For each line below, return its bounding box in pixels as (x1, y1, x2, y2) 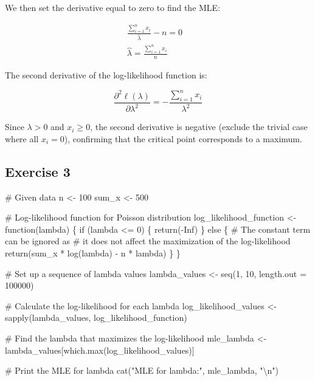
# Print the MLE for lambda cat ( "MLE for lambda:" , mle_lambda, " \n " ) (5, 364, 279, 377)
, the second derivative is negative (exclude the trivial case (90, 120, 308, 133)
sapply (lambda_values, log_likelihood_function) (5, 311, 187, 324)
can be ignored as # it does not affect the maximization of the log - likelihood (5, 235, 291, 247)
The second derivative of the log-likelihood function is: (5, 69, 207, 81)
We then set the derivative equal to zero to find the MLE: (5, 1, 221, 13)
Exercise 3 (5, 162, 71, 180)
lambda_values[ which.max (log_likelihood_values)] (5, 343, 195, 356)
